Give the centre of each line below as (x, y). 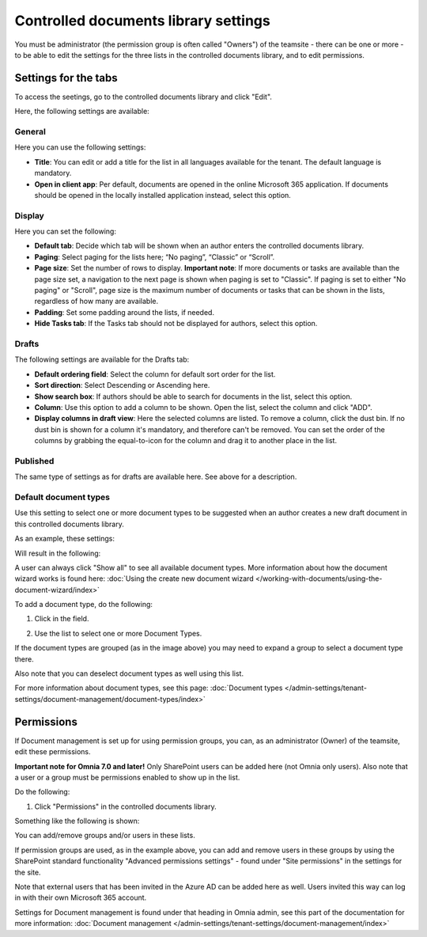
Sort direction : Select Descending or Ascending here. (122, 385)
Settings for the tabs (66, 78)
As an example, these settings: (64, 539)
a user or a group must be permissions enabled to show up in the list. (127, 777)
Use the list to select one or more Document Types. (118, 633)
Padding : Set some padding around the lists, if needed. (125, 312)
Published (34, 461)
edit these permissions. (53, 752)
